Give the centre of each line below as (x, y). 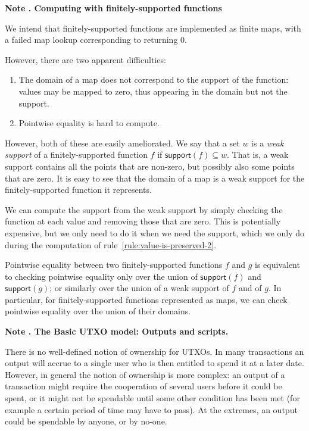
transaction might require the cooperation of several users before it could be (143, 386)
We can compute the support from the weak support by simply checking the (144, 209)
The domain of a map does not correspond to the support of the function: (154, 79)
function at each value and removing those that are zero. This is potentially (143, 221)
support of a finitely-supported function (76, 154)
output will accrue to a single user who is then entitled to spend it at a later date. (154, 363)
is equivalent (277, 265)
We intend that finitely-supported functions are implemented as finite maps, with (153, 28)
